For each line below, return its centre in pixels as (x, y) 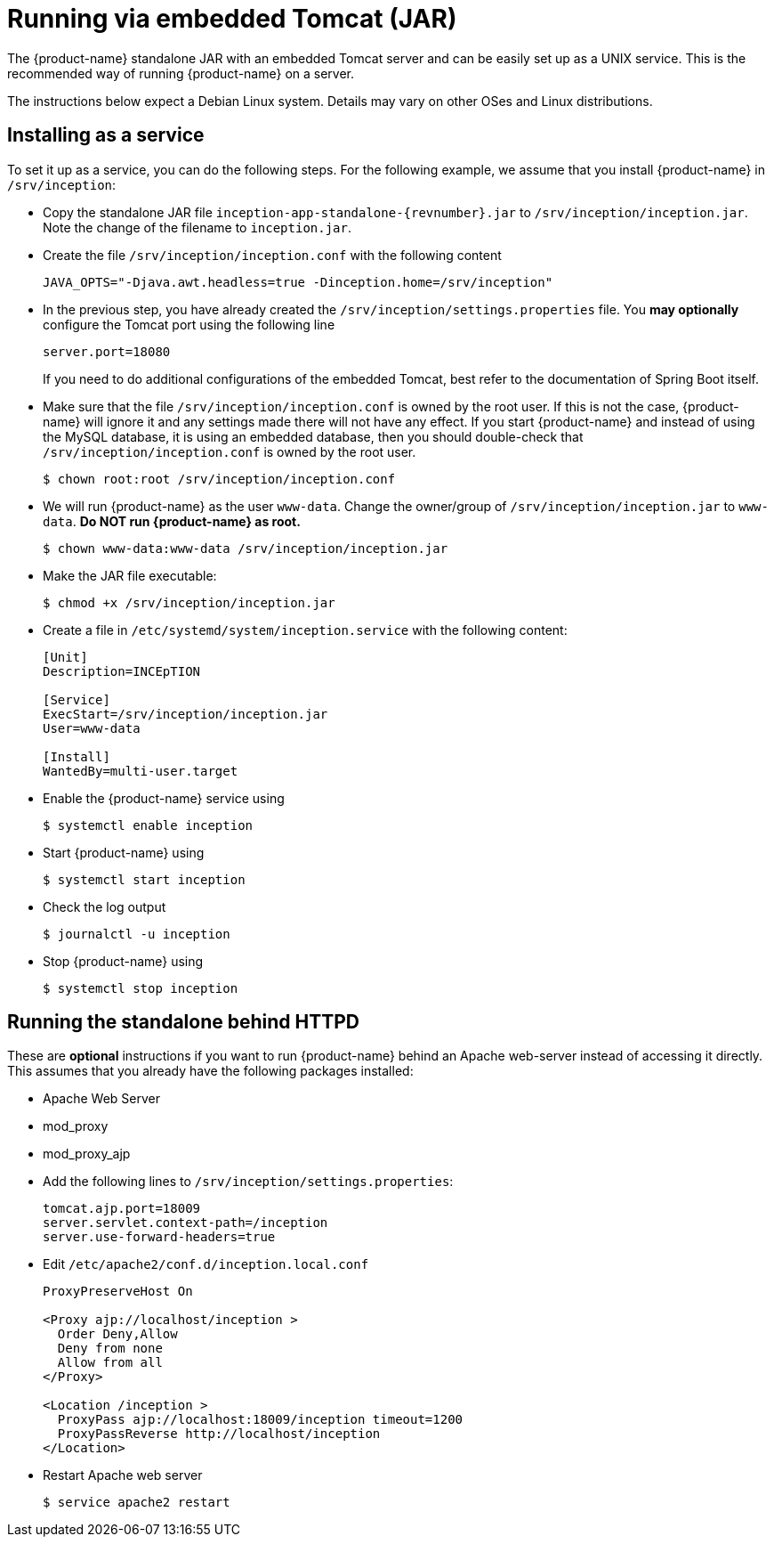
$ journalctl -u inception (137, 934)
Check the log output (105, 906)
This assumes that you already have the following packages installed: (210, 1071)
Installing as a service (106, 135)
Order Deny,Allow (117, 1334)
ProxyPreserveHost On (118, 1292)
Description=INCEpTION (122, 671)
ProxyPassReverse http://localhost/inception (219, 1434)
